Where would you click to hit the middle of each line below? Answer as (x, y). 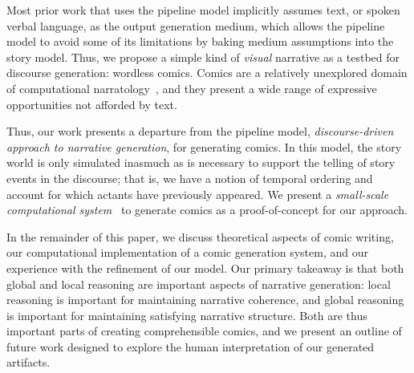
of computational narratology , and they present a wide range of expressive (192, 88)
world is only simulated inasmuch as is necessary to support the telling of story (201, 162)
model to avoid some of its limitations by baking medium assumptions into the (200, 41)
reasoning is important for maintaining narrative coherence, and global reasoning (205, 300)
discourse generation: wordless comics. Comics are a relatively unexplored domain (207, 73)
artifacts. (28, 362)
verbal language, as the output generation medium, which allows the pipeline (196, 25)
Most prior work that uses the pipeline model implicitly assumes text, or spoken (203, 10)
